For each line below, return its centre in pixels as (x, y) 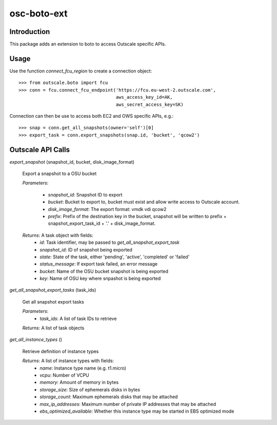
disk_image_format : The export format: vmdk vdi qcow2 (107, 209)
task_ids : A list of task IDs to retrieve (78, 318)
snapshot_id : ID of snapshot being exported (86, 250)
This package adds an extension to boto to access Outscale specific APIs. (88, 44)
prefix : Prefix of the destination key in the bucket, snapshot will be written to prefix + (137, 216)
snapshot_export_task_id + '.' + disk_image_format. (102, 223)
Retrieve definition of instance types (61, 351)
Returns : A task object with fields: (58, 235)
